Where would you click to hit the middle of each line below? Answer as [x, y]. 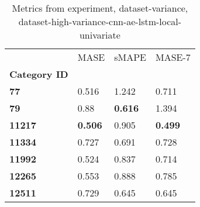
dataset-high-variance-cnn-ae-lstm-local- [100, 21]
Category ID [39, 74]
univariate [100, 35]
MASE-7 [173, 57]
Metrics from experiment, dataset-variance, [100, 8]
